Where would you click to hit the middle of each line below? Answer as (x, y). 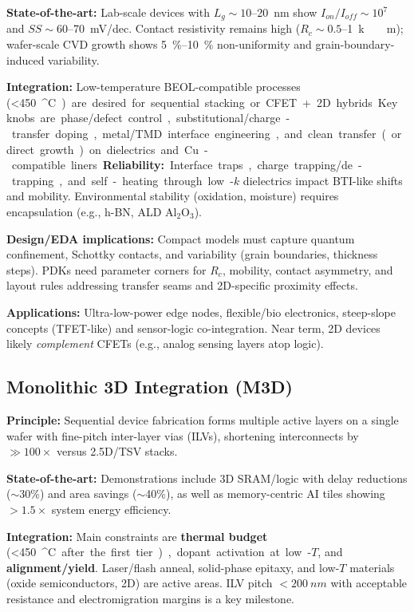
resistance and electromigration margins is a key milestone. (151, 598)
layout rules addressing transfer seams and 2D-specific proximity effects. (182, 285)
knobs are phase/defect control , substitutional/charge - (148, 118)
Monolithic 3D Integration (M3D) (150, 387)
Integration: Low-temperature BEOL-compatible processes (154, 87)
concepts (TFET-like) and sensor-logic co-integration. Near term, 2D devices (193, 328)
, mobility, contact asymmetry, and (308, 269)
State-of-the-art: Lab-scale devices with (108, 12)
